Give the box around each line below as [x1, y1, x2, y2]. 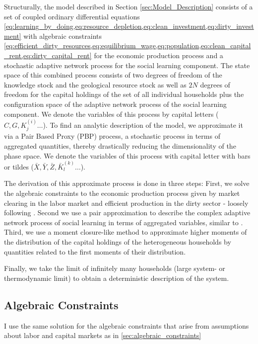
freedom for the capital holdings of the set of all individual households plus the [4, 89, 244, 99]
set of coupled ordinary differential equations [4, 11, 140, 21]
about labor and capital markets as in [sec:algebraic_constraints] [4, 330, 201, 341]
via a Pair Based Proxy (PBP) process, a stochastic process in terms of [4, 131, 220, 141]
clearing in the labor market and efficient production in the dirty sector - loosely [4, 197, 249, 208]
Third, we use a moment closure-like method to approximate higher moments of [4, 227, 247, 237]
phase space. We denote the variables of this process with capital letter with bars [4, 150, 251, 161]
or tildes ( [4, 161, 34, 172]
